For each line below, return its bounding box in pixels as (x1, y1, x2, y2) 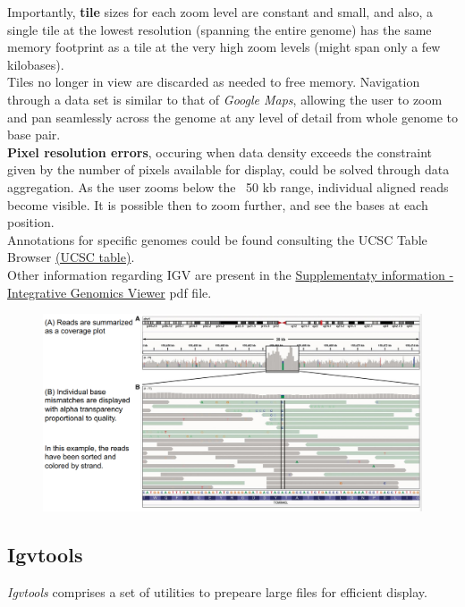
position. (7, 213, 55, 232)
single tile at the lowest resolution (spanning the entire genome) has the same (7, 20, 432, 38)
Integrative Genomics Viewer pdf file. (7, 282, 212, 301)
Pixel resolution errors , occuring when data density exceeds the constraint (7, 142, 433, 161)
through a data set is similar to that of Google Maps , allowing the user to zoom (7, 89, 443, 108)
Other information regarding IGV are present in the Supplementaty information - (7, 265, 454, 283)
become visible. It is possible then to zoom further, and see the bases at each (7, 195, 428, 214)
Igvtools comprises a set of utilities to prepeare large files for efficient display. (7, 582, 427, 601)
